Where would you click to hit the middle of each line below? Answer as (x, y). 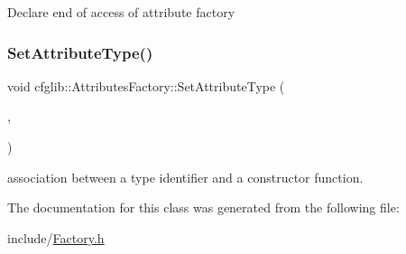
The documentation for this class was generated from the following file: (203, 207)
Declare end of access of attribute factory (121, 12)
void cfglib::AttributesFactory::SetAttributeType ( (146, 85)
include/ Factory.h (56, 237)
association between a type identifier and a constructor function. (185, 177)
